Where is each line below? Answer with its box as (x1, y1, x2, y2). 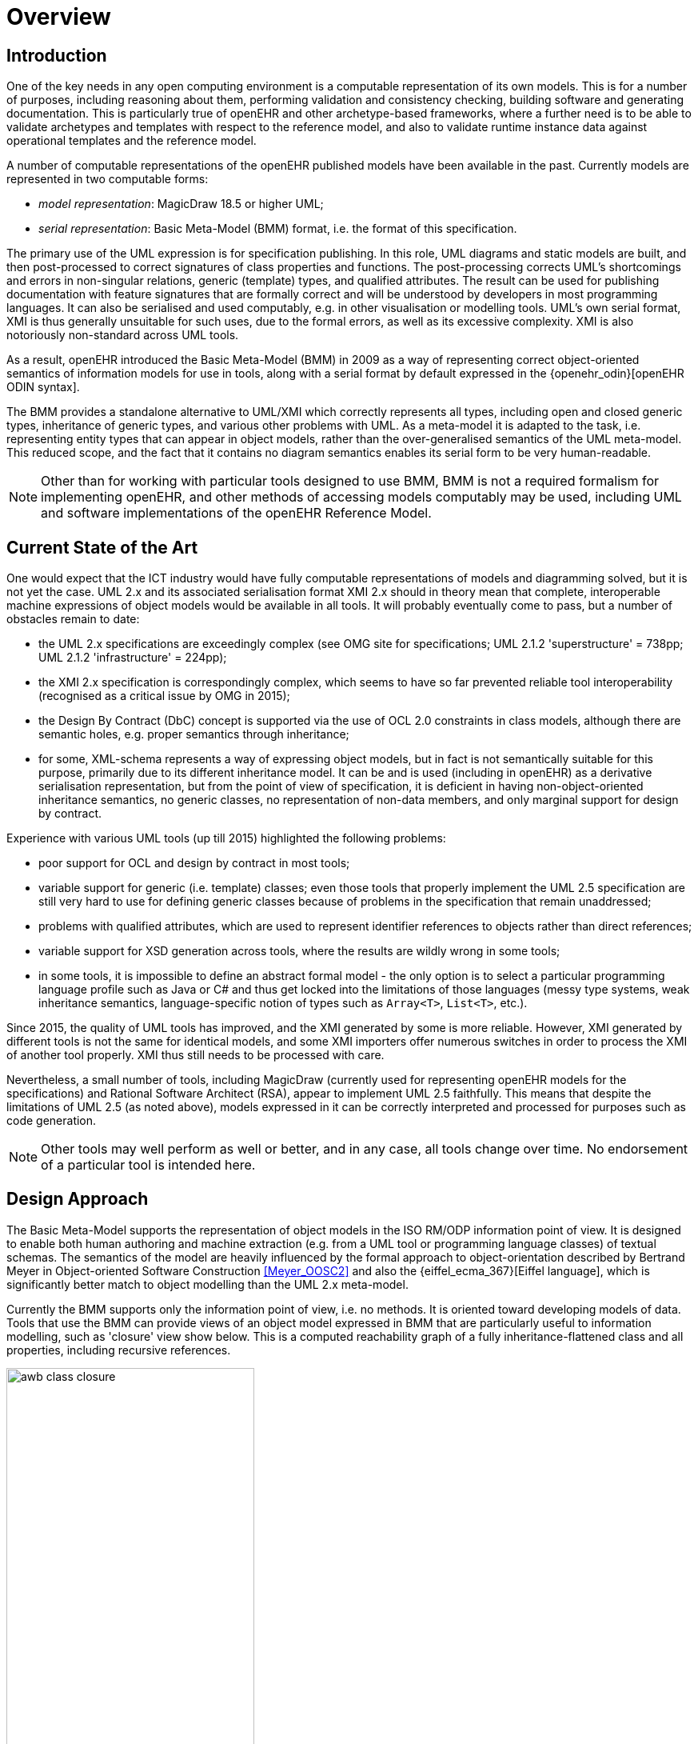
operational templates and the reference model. (6, 134, 257, 148)
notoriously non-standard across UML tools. (6, 328, 239, 342)
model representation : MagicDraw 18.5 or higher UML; (38, 197, 324, 211)
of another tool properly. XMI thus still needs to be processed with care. (6, 1048, 385, 1062)
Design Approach (6, 1189, 149, 1210)
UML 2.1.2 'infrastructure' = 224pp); (38, 650, 227, 665)
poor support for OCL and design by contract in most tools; (38, 856, 350, 870)
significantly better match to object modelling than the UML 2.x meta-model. (6, 1277, 409, 1291)
